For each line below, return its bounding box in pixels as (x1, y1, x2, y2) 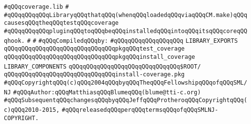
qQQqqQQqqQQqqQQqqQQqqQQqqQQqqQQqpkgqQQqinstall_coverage (4, 53, 195, 60)
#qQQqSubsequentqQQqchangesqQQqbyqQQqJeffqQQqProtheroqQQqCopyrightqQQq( (4, 97, 248, 104)
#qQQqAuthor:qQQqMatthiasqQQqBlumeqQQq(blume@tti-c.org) (13, 89, 201, 96)
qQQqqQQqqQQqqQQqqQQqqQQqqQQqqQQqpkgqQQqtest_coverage (4, 45, 185, 53)
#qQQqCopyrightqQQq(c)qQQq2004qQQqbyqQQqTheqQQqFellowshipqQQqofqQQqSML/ (4, 79, 248, 86)
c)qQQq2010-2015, (4, 106, 60, 113)
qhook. (4, 37, 25, 44)
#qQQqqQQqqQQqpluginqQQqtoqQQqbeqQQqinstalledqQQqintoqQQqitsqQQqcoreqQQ (4, 27, 248, 35)
